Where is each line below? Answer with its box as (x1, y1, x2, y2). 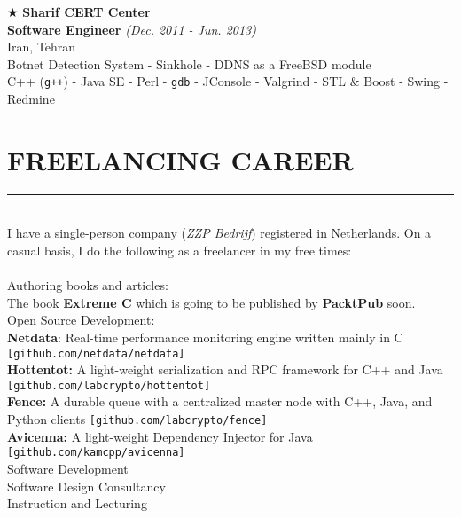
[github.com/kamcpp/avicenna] (7, 446, 185, 459)
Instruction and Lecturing (7, 494, 147, 513)
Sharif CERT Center (22, 3, 151, 20)
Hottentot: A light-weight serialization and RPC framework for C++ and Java (7, 360, 443, 379)
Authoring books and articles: (7, 276, 168, 294)
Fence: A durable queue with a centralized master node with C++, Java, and (7, 392, 433, 411)
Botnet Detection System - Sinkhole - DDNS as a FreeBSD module (7, 54, 371, 73)
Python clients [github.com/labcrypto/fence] (7, 410, 268, 428)
